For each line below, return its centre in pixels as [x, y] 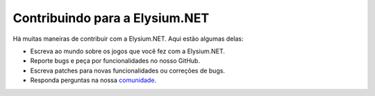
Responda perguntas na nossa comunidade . [93, 80]
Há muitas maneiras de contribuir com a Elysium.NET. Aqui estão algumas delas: [128, 39]
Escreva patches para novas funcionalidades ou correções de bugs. [128, 70]
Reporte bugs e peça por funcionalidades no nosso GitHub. [115, 61]
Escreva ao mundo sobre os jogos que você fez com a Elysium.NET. [128, 51]
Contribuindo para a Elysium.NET [111, 18]
